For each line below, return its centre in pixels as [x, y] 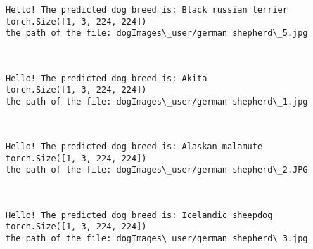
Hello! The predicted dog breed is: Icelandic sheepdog [139, 215]
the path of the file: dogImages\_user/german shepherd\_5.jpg [157, 33]
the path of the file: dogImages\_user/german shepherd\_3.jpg [157, 238]
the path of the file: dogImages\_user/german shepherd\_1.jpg [157, 101]
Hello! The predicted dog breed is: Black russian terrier [147, 10]
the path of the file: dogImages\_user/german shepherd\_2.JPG [157, 170]
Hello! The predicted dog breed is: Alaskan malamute [134, 147]
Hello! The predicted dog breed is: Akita [107, 78]
